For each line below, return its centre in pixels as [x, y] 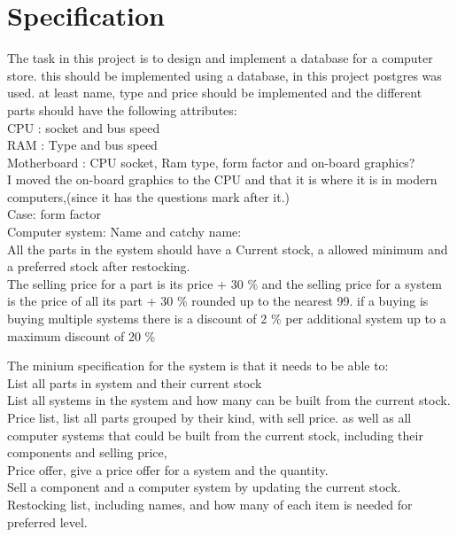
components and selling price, [87, 452]
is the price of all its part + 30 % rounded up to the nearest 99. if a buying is [218, 301]
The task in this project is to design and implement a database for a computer [220, 58]
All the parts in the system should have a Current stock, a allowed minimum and [228, 249]
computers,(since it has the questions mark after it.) [148, 196]
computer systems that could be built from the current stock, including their [215, 435]
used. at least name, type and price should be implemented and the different [215, 93]
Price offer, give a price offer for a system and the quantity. [168, 469]
